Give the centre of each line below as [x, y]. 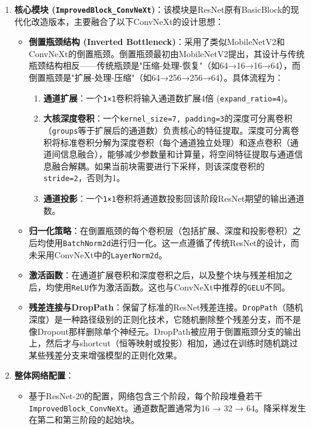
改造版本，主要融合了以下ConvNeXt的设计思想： [128, 21]
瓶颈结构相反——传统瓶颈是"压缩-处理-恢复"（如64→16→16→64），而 [165, 65]
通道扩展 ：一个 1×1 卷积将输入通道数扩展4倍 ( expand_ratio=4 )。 [168, 98]
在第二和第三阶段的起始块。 [84, 420]
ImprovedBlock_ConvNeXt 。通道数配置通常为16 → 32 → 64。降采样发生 [167, 407]
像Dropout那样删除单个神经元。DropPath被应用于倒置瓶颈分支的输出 [165, 331]
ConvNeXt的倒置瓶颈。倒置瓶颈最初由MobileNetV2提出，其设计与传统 [167, 53]
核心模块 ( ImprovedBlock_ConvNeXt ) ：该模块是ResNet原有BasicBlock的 [152, 9]
